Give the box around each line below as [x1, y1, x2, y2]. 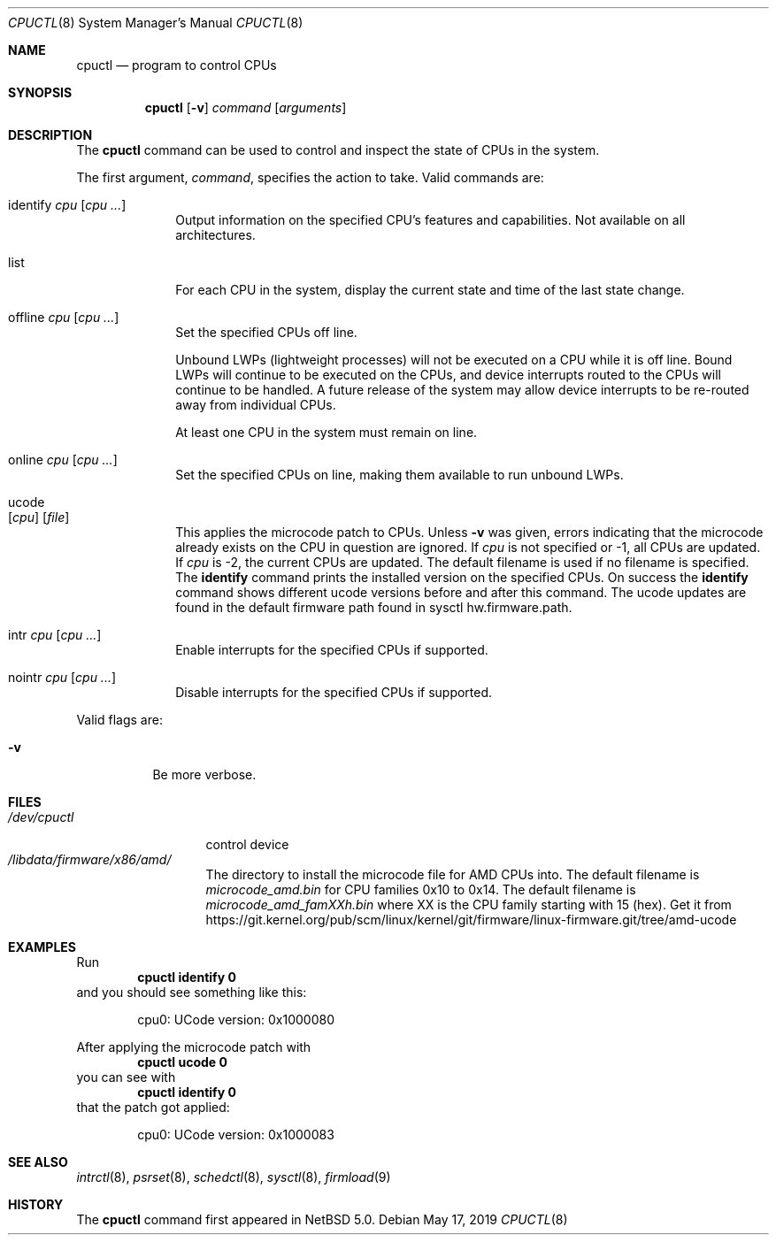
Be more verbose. [152, 767, 257, 782]
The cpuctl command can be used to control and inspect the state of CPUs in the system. [76, 142, 600, 157]
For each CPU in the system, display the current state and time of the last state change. [175, 282, 685, 297]
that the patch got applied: [76, 1100, 230, 1115]
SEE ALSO [8, 1154, 68, 1169]
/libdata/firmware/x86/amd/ [8, 852, 172, 867]
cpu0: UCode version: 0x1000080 [137, 1012, 334, 1027]
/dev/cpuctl [8, 809, 74, 824]
